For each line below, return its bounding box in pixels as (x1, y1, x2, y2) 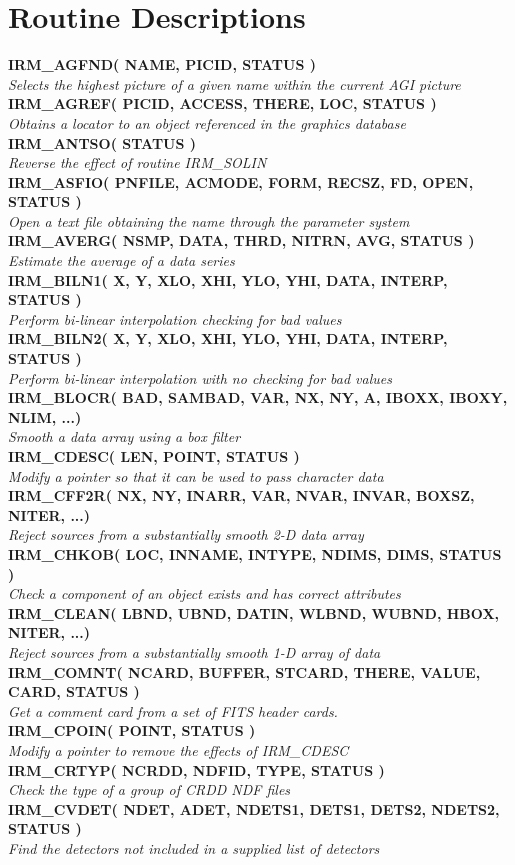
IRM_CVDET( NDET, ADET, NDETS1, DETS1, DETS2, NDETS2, (8, 798, 500, 819)
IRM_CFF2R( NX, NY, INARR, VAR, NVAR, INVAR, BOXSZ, (8, 485, 475, 506)
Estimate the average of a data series (8, 250, 235, 271)
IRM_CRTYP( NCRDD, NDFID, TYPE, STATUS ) (8, 759, 385, 780)
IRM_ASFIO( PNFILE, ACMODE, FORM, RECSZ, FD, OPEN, (8, 171, 474, 192)
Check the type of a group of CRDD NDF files (8, 779, 291, 800)
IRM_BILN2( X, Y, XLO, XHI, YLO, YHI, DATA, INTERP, (8, 328, 448, 349)
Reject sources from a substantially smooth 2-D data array (8, 524, 364, 545)
